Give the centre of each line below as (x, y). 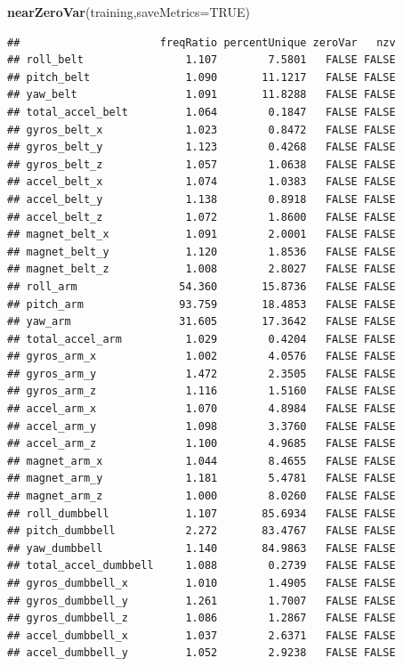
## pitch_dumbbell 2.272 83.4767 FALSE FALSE (201, 531)
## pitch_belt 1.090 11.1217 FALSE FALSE (201, 77)
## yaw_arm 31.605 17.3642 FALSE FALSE (201, 322)
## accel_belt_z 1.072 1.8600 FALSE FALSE (201, 217)
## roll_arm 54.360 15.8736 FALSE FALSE (201, 286)
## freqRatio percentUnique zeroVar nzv (201, 42)
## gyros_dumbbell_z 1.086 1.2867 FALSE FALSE (201, 618)
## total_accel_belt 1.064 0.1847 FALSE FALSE (201, 112)
